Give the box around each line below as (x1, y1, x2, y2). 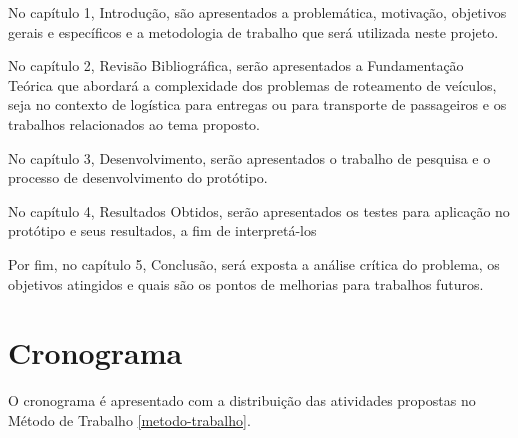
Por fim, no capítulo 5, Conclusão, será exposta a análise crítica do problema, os (8, 253, 500, 274)
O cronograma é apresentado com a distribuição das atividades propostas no (8, 390, 476, 411)
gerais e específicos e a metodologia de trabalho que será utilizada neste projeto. (8, 21, 499, 42)
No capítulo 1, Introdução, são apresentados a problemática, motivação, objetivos (8, 2, 507, 22)
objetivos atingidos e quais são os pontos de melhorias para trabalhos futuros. (8, 273, 484, 294)
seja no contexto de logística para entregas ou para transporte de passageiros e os (8, 94, 507, 115)
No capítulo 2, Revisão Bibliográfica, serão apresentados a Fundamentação (8, 55, 464, 76)
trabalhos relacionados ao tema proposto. (8, 113, 260, 134)
